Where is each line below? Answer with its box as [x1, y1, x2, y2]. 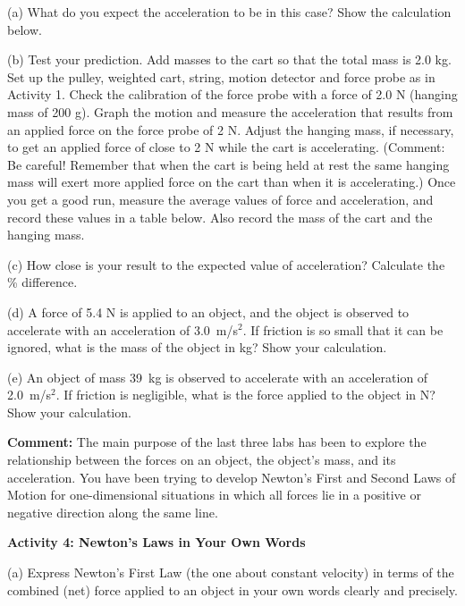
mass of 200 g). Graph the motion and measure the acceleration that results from [7, 102, 453, 121]
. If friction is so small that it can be [242, 320, 444, 339]
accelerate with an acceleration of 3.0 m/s [7, 320, 238, 339]
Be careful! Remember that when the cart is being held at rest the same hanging [7, 155, 450, 173]
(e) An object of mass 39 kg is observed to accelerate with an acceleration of [7, 367, 428, 386]
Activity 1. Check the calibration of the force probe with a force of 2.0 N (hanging [7, 85, 458, 104]
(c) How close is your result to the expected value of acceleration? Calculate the [7, 255, 445, 274]
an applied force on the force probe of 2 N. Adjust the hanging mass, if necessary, [7, 120, 454, 139]
